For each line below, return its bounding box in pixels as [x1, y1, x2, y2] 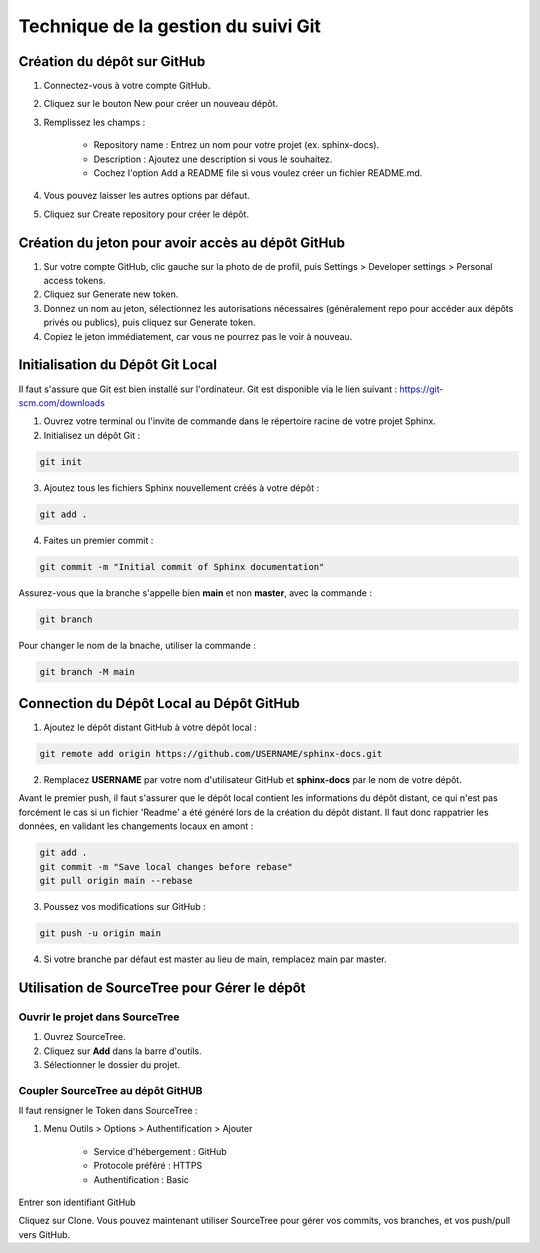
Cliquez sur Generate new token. [43, 288, 179, 300]
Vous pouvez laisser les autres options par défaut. [43, 190, 250, 202]
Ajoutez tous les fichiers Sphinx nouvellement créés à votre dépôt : [43, 481, 320, 494]
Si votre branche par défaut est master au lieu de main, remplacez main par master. [43, 953, 387, 965]
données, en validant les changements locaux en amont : [18, 820, 254, 832]
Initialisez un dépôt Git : [43, 429, 141, 441]
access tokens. [43, 275, 106, 287]
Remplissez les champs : [43, 116, 146, 128]
